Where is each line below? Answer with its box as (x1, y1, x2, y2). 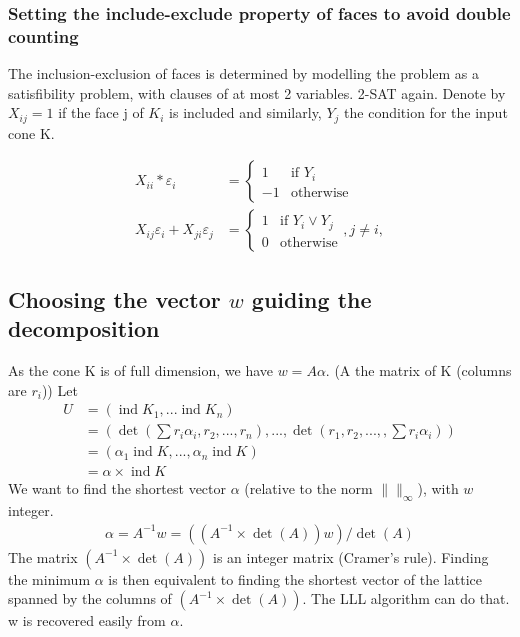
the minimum (8, 568, 91, 589)
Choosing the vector (8, 283, 221, 314)
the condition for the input (344, 102, 508, 123)
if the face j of (58, 102, 144, 123)
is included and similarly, (169, 102, 322, 123)
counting (8, 23, 79, 48)
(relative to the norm (244, 478, 373, 499)
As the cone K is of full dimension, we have (8, 360, 274, 381)
